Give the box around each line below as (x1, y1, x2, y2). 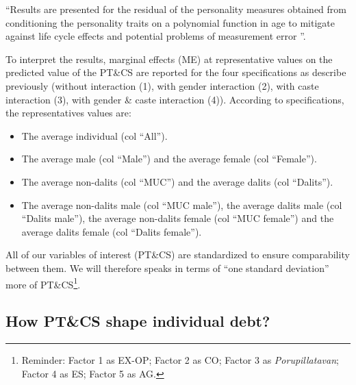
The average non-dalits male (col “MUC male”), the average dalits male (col (21, 197, 342, 212)
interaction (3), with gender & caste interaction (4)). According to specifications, (5, 92, 344, 106)
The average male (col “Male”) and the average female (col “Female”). (21, 151, 317, 166)
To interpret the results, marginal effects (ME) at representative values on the (5, 51, 333, 66)
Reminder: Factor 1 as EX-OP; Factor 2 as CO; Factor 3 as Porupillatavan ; (21, 352, 339, 367)
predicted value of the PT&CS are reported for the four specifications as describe (5, 65, 346, 79)
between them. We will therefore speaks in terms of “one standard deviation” (5, 260, 329, 275)
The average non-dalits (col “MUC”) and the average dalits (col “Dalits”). (21, 174, 333, 188)
